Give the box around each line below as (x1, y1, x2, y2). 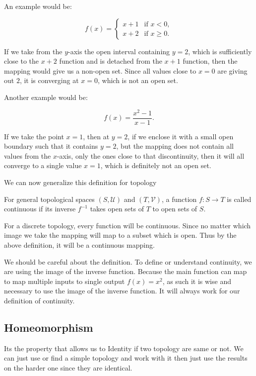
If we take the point (4, 131, 64, 141)
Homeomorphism (4, 320, 93, 335)
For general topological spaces (4, 193, 95, 204)
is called (227, 193, 252, 204)
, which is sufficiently (188, 46, 252, 56)
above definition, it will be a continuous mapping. (4, 240, 155, 250)
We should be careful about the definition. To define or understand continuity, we (4, 256, 252, 267)
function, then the (183, 56, 238, 66)
